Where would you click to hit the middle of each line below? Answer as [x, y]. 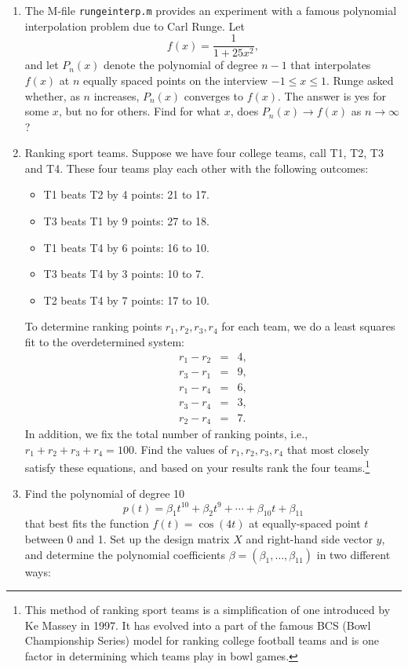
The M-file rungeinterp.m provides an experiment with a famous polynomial [211, 10]
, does [244, 111]
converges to [214, 95]
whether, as [52, 95]
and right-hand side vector [309, 538]
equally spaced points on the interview [176, 80]
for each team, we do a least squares [308, 326]
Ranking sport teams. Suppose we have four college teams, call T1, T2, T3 [204, 153]
